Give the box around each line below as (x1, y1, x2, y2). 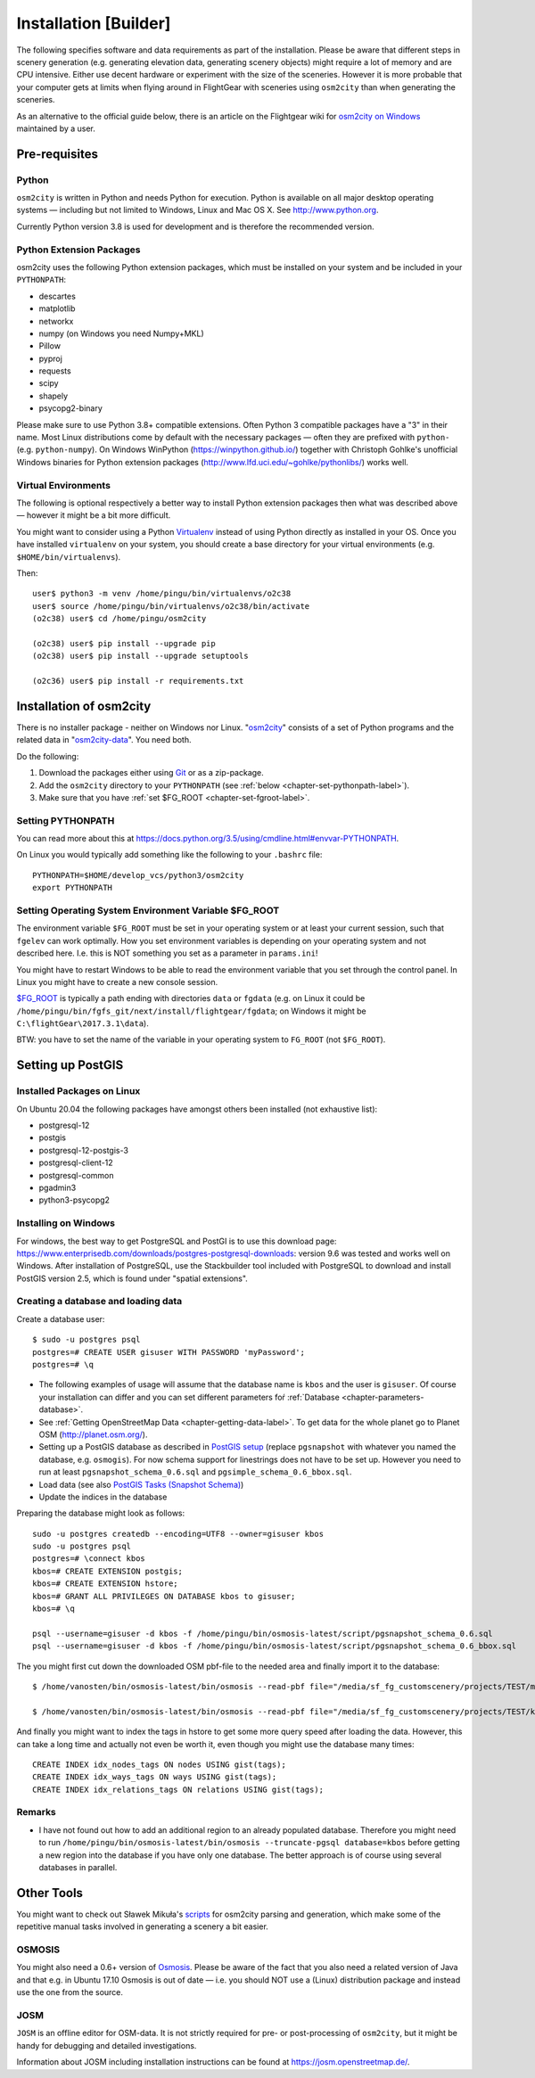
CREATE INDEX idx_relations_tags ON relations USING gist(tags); (32, 1784, 325, 1795)
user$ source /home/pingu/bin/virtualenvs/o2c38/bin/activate (32, 601, 310, 611)
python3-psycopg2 (38, 1195, 111, 1205)
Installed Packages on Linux (16, 1085, 141, 1097)
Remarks (16, 1806, 57, 1819)
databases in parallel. (38, 1862, 118, 1873)
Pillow (38, 341, 62, 351)
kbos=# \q (32, 1604, 75, 1614)
